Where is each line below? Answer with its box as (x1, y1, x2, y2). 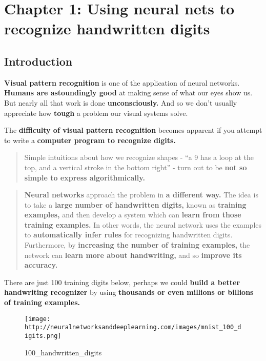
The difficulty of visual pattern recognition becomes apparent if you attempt (4, 125, 262, 135)
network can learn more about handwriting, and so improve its (24, 249, 242, 260)
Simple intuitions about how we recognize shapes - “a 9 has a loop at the (24, 152, 254, 163)
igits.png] (25, 332, 62, 339)
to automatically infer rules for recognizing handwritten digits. (24, 229, 233, 240)
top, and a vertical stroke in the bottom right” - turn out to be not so (24, 162, 247, 172)
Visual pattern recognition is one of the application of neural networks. (4, 77, 240, 88)
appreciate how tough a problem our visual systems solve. (4, 107, 188, 118)
